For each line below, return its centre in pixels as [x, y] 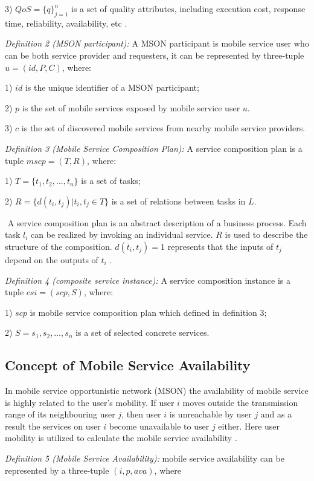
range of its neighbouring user [60, 414]
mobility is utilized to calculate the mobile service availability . [121, 438]
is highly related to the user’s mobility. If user [90, 402]
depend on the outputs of [52, 259]
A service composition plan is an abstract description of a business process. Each [157, 222]
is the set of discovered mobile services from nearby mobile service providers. [163, 128]
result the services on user [53, 426]
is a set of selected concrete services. [143, 332]
